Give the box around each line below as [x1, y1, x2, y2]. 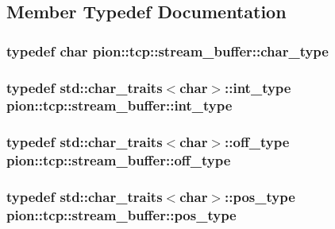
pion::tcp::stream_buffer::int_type [6, 95, 233, 115]
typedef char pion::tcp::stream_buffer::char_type [6, 41, 329, 60]
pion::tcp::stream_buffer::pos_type [6, 205, 237, 224]
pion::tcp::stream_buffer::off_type [6, 150, 231, 170]
